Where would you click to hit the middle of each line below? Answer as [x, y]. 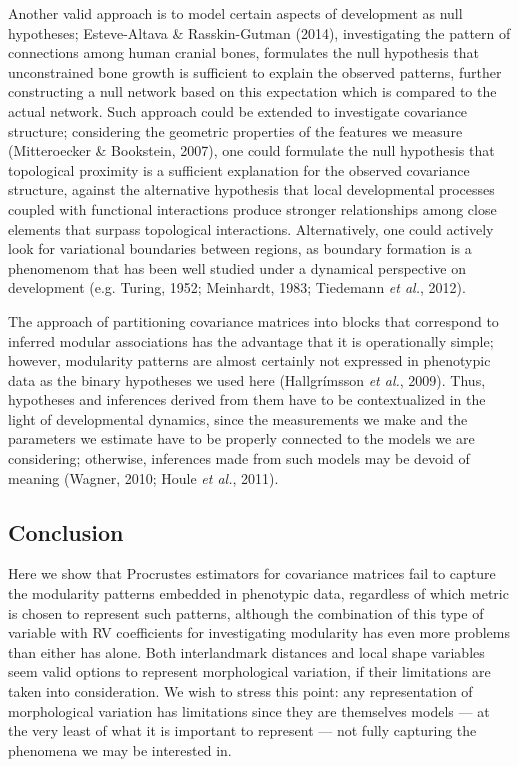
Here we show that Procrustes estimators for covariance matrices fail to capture [252, 573]
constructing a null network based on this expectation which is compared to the [252, 91]
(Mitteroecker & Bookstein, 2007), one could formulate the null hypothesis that [251, 150]
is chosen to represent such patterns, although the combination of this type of [246, 612]
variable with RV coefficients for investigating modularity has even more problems [259, 632]
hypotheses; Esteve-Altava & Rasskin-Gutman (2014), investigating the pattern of [259, 32]
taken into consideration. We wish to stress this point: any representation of [240, 691]
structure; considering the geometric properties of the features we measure [235, 130]
